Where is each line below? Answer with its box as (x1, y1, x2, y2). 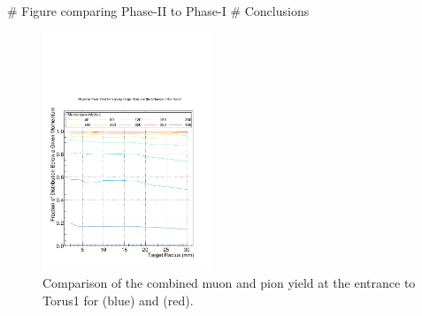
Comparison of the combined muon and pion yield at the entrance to (42, 274, 416, 292)
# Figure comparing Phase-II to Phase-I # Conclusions (7, 2, 310, 19)
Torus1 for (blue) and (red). (42, 290, 194, 309)
